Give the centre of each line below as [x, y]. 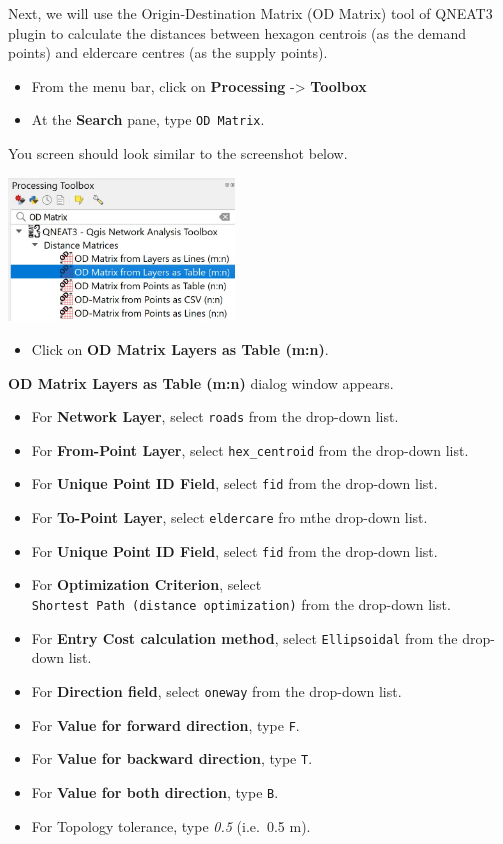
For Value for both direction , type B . [155, 791]
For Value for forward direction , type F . [165, 724]
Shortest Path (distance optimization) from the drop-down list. [241, 604]
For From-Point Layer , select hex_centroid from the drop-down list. [250, 449]
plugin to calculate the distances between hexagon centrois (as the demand [237, 32]
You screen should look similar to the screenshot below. [178, 153]
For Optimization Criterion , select [146, 584]
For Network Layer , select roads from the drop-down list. [215, 416]
